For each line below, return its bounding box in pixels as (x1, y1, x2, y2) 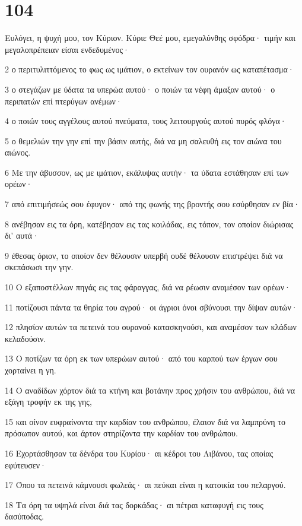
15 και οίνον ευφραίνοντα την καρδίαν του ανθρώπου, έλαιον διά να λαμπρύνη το (5, 415, 285, 427)
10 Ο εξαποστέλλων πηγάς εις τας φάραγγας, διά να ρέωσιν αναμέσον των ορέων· (5, 281, 291, 293)
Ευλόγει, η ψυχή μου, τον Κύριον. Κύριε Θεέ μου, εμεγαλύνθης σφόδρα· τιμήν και (5, 31, 295, 44)
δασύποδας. (5, 510, 44, 522)
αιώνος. (5, 146, 31, 159)
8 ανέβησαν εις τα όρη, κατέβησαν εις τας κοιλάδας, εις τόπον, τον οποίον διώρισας (5, 217, 294, 230)
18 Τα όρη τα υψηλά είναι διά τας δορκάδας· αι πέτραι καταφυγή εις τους (5, 498, 263, 511)
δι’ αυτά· (5, 229, 39, 242)
